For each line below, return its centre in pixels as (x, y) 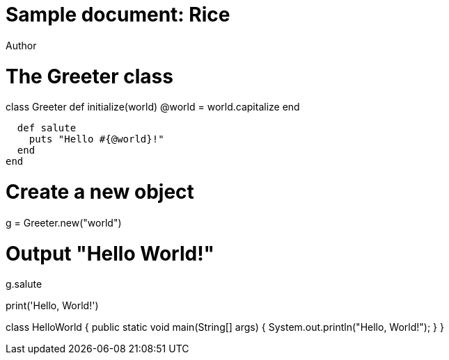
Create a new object (100, 192)
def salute (47, 128)
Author (21, 45)
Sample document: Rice (118, 15)
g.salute (24, 284)
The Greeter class (89, 76)
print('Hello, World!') (52, 306)
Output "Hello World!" (110, 253)
